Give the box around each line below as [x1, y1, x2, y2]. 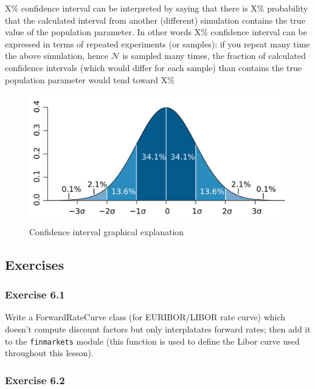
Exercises [5, 255, 64, 274]
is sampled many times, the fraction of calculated [122, 49, 306, 62]
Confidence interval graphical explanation [29, 225, 184, 238]
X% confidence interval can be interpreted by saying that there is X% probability [5, 2, 308, 14]
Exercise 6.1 [5, 287, 65, 302]
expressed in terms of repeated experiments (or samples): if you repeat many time [5, 37, 310, 50]
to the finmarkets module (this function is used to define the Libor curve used [5, 334, 300, 347]
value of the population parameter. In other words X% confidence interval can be [5, 26, 307, 38]
